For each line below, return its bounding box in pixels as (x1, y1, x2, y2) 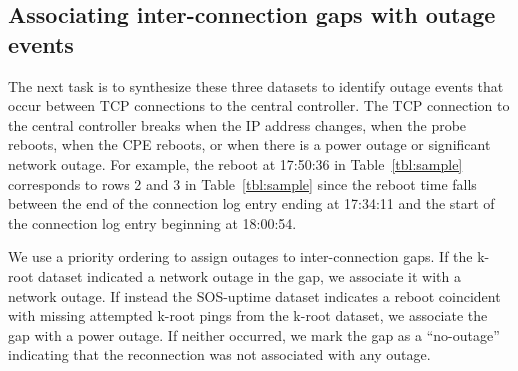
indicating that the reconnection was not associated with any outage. (8, 344, 431, 365)
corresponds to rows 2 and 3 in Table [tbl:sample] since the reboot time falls (8, 173, 477, 194)
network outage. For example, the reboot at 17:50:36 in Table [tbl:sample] (8, 153, 463, 174)
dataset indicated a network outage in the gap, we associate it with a (37, 265, 461, 286)
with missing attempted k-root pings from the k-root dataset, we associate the (8, 305, 488, 326)
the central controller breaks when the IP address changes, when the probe (8, 114, 467, 135)
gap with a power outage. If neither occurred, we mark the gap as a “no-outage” (8, 324, 500, 345)
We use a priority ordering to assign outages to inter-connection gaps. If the (8, 246, 473, 267)
